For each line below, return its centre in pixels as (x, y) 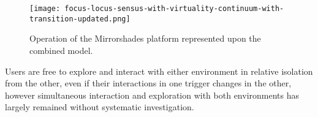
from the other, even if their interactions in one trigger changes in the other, (148, 83)
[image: (45, 9)
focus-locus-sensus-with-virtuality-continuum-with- (174, 9)
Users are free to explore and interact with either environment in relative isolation (159, 71)
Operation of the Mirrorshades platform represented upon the (145, 38)
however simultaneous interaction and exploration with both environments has (152, 95)
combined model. (61, 50)
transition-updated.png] (80, 19)
